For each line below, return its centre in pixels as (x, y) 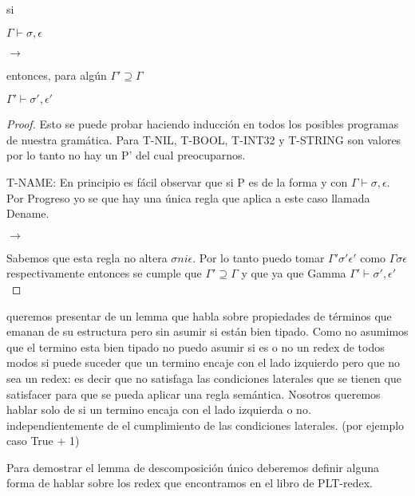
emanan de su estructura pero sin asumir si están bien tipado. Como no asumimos (207, 331)
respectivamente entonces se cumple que (104, 273)
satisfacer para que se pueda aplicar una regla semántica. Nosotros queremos (194, 394)
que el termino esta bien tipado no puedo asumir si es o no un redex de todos (196, 346)
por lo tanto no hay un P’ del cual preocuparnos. (126, 155)
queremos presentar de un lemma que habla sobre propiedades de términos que (199, 315)
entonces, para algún (57, 75)
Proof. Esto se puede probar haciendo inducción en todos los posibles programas (203, 124)
